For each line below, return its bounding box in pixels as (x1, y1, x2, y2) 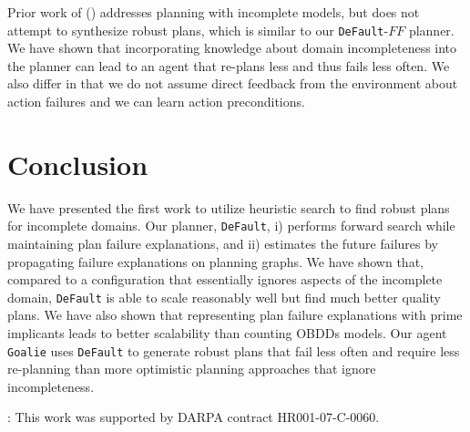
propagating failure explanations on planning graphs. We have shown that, (7, 252, 424, 271)
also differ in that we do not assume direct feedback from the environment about (7, 74, 458, 93)
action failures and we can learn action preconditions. (7, 92, 305, 111)
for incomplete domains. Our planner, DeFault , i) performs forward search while (7, 216, 455, 235)
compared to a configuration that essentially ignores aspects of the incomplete (7, 270, 443, 289)
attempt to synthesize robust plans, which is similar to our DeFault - (7, 20, 389, 39)
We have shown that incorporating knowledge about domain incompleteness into (7, 38, 457, 57)
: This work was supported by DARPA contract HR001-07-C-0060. (7, 407, 380, 427)
